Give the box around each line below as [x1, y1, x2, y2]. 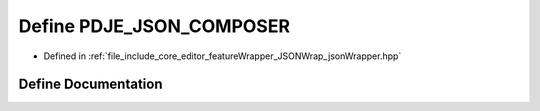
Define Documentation [18, 76, 163, 93]
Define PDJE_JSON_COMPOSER [18, 15, 290, 37]
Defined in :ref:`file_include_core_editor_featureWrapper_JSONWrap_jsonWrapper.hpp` [43, 50, 402, 62]
